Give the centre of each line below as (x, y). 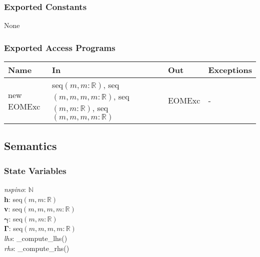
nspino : (15, 189)
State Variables (35, 170)
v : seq (13, 209)
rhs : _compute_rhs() (37, 248)
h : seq (13, 199)
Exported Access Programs (60, 47)
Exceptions (230, 70)
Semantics (30, 146)
